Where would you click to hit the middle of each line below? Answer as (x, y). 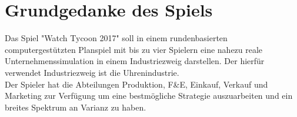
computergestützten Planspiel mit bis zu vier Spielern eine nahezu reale (134, 49)
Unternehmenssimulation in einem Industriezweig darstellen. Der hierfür (135, 61)
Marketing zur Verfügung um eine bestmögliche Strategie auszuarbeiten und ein (149, 96)
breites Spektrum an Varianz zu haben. (76, 107)
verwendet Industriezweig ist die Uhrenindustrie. (92, 72)
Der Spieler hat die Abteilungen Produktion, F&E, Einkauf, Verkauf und (136, 84)
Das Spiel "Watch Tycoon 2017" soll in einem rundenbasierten (116, 38)
